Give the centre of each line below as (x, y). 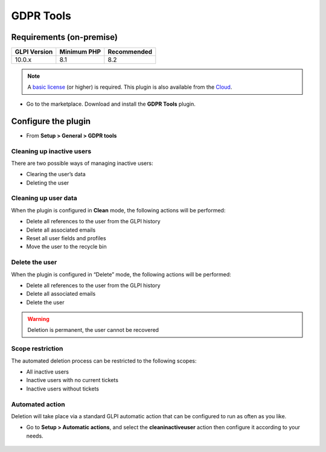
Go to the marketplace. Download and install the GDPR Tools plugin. (111, 104)
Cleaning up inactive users (51, 151)
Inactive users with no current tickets (72, 380)
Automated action (38, 404)
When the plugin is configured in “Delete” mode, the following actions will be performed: (121, 274)
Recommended (130, 52)
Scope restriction (37, 349)
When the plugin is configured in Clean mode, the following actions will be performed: (118, 210)
